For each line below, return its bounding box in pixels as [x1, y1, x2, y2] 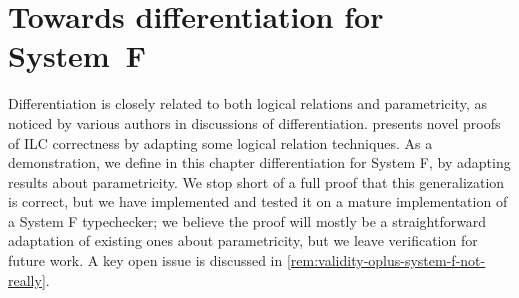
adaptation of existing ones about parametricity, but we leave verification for [8, 230, 478, 251]
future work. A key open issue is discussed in [8, 250, 283, 271]
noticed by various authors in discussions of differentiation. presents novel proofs [8, 112, 501, 133]
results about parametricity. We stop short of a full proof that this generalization [8, 171, 505, 192]
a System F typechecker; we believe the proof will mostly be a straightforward [8, 210, 487, 231]
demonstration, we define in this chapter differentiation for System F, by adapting [8, 152, 511, 173]
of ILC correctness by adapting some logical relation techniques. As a [8, 132, 433, 153]
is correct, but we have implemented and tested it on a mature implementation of [8, 191, 508, 212]
